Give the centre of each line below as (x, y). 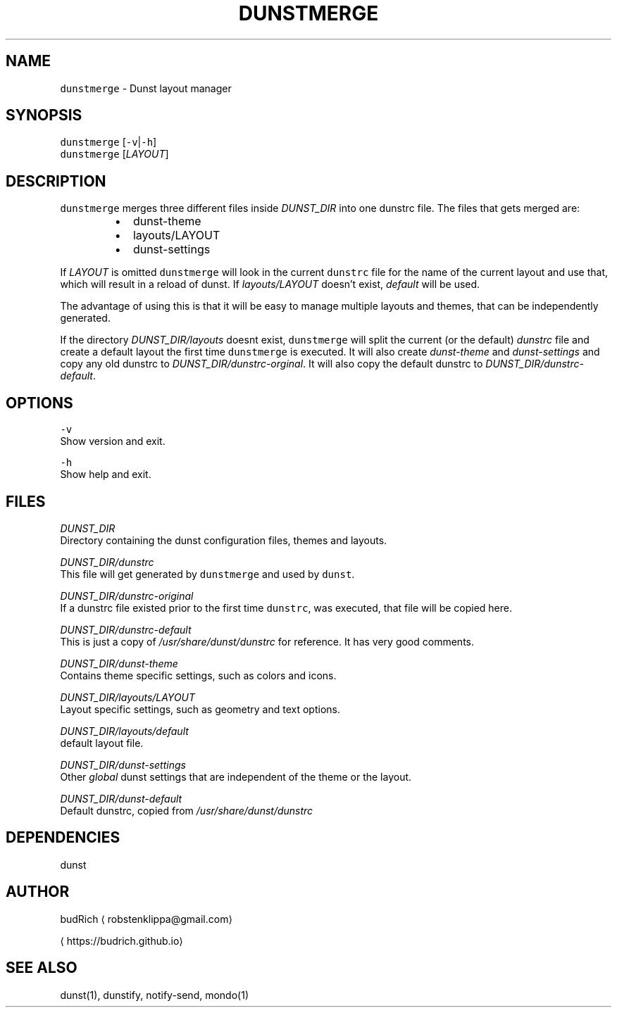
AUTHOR (38, 892)
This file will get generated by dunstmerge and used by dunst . (207, 574)
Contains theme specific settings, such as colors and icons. (198, 675)
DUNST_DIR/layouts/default (124, 731)
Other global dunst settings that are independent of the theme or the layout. (236, 776)
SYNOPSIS (44, 115)
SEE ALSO (42, 968)
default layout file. (102, 743)
